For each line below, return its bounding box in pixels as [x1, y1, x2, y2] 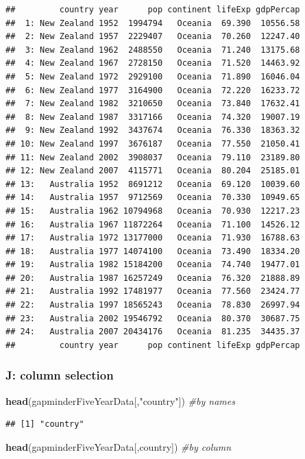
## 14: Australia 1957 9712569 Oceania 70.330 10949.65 [5, 193, 300, 203]
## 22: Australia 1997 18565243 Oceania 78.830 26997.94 [5, 300, 300, 310]
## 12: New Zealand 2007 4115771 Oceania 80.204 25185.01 [5, 166, 300, 176]
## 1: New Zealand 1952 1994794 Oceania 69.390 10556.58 [5, 18, 300, 28]
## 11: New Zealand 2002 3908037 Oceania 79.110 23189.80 [5, 152, 300, 162]
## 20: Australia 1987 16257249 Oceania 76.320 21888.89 [5, 273, 300, 283]
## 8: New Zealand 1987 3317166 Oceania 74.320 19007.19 [5, 112, 300, 122]
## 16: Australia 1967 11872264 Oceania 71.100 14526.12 [5, 219, 300, 229]
